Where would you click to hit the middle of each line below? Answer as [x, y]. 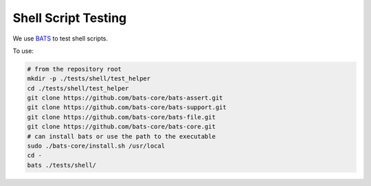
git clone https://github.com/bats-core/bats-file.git [121, 117]
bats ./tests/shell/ [61, 165]
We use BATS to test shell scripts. [60, 38]
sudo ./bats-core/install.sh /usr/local [96, 146]
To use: [23, 51]
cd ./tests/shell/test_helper [78, 88]
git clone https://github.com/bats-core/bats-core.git [121, 127]
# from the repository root [74, 69]
